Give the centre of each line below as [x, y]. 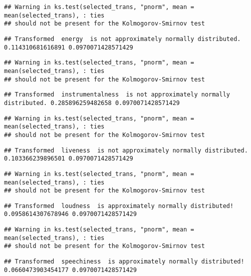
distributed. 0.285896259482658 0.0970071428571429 [92, 103]
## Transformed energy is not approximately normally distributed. [122, 39]
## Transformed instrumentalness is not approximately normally [117, 95]
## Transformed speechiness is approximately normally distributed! [124, 262]
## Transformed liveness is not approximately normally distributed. [126, 150]
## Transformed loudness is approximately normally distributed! [119, 206]
